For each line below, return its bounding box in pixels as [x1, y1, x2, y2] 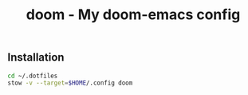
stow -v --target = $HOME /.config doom [7, 79, 133, 87]
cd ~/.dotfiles [7, 72, 58, 80]
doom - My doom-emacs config [26, 6, 241, 24]
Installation [7, 50, 65, 65]
